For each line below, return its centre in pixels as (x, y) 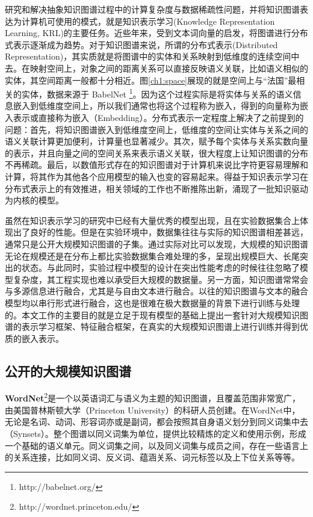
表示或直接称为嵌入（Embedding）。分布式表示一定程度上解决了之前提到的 (158, 117)
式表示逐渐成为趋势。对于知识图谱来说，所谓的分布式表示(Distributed (141, 44)
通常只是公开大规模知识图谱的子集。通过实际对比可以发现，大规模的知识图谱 (156, 243)
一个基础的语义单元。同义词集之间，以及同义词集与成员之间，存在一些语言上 (156, 445)
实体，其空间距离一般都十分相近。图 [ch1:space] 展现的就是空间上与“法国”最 (151, 80)
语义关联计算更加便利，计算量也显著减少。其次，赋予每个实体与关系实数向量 (156, 141)
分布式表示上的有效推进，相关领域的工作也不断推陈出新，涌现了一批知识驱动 (156, 188)
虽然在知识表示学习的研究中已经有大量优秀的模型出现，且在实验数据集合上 (152, 220)
